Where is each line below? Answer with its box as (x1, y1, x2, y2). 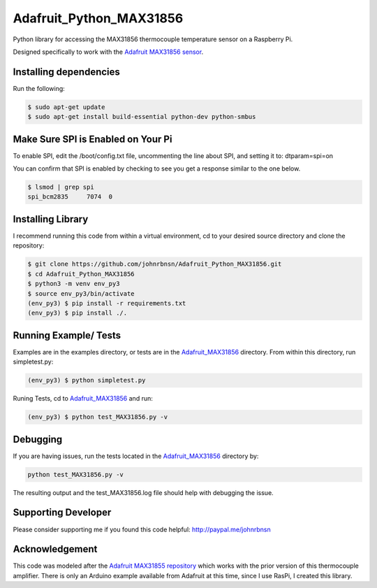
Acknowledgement (13, 543, 98, 555)
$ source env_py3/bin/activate (27, 289, 135, 297)
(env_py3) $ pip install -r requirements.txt (27, 299, 186, 307)
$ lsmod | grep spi (27, 183, 94, 192)
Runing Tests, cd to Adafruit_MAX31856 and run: (13, 394, 153, 403)
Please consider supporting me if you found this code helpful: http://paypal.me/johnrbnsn (13, 525, 272, 533)
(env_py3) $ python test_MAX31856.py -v (27, 413, 168, 421)
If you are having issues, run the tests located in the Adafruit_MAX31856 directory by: (13, 452, 259, 460)
